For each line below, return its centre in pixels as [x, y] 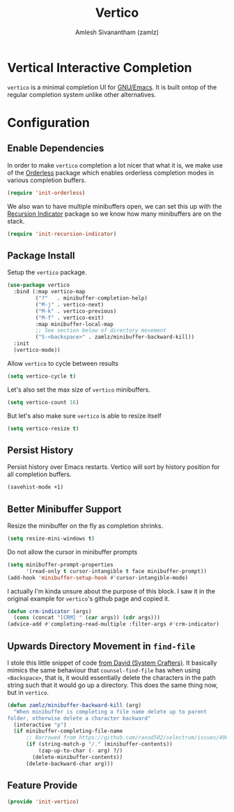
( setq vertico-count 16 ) [43, 402]
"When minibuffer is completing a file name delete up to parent [110, 711]
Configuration [49, 123]
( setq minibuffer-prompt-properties [60, 564]
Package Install [41, 255]
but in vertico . [28, 692]
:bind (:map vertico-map [49, 292]
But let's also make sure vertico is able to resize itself [85, 415]
